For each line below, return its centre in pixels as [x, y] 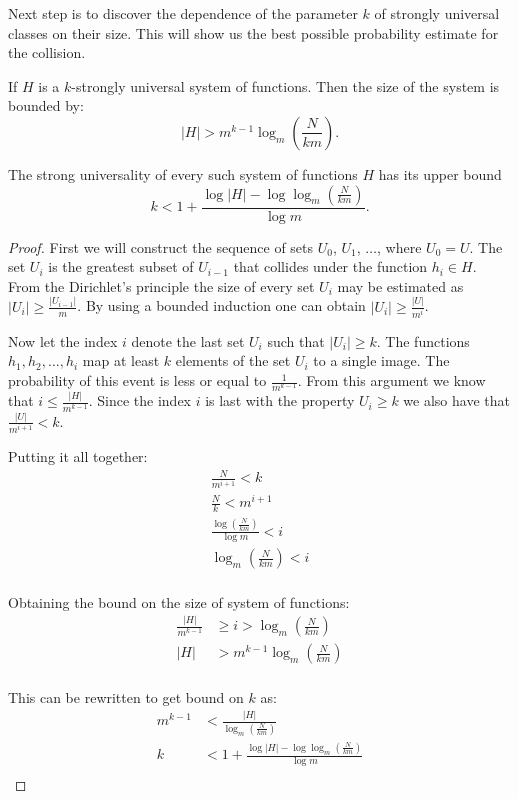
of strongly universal [437, 13]
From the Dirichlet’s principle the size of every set [161, 285]
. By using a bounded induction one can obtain [221, 305]
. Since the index [139, 400]
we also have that [456, 400]
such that [296, 340]
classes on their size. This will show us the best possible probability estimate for [253, 32]
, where [399, 246]
